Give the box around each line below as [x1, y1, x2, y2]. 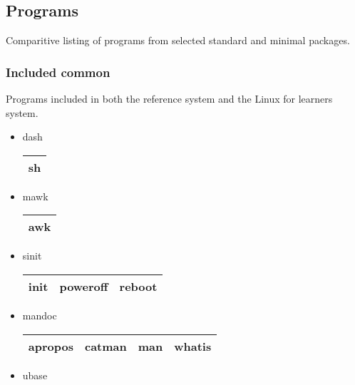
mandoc [22, 307, 57, 322]
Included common [6, 63, 110, 81]
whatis [174, 337, 212, 354]
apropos [28, 337, 73, 354]
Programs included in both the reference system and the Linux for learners [6, 91, 333, 106]
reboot [119, 277, 158, 294]
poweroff [59, 277, 108, 294]
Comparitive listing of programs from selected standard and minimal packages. [6, 33, 350, 48]
